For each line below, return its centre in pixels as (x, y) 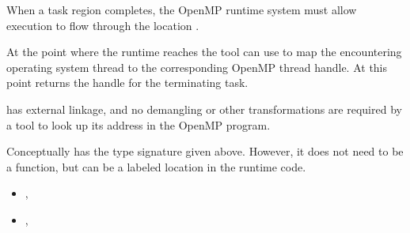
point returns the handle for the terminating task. (127, 83)
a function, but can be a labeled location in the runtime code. (156, 166)
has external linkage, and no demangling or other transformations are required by (204, 109)
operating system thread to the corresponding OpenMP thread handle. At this (197, 67)
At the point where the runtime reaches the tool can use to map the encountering (204, 52)
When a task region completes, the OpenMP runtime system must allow (182, 9)
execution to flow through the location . (103, 25)
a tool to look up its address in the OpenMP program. (139, 124)
